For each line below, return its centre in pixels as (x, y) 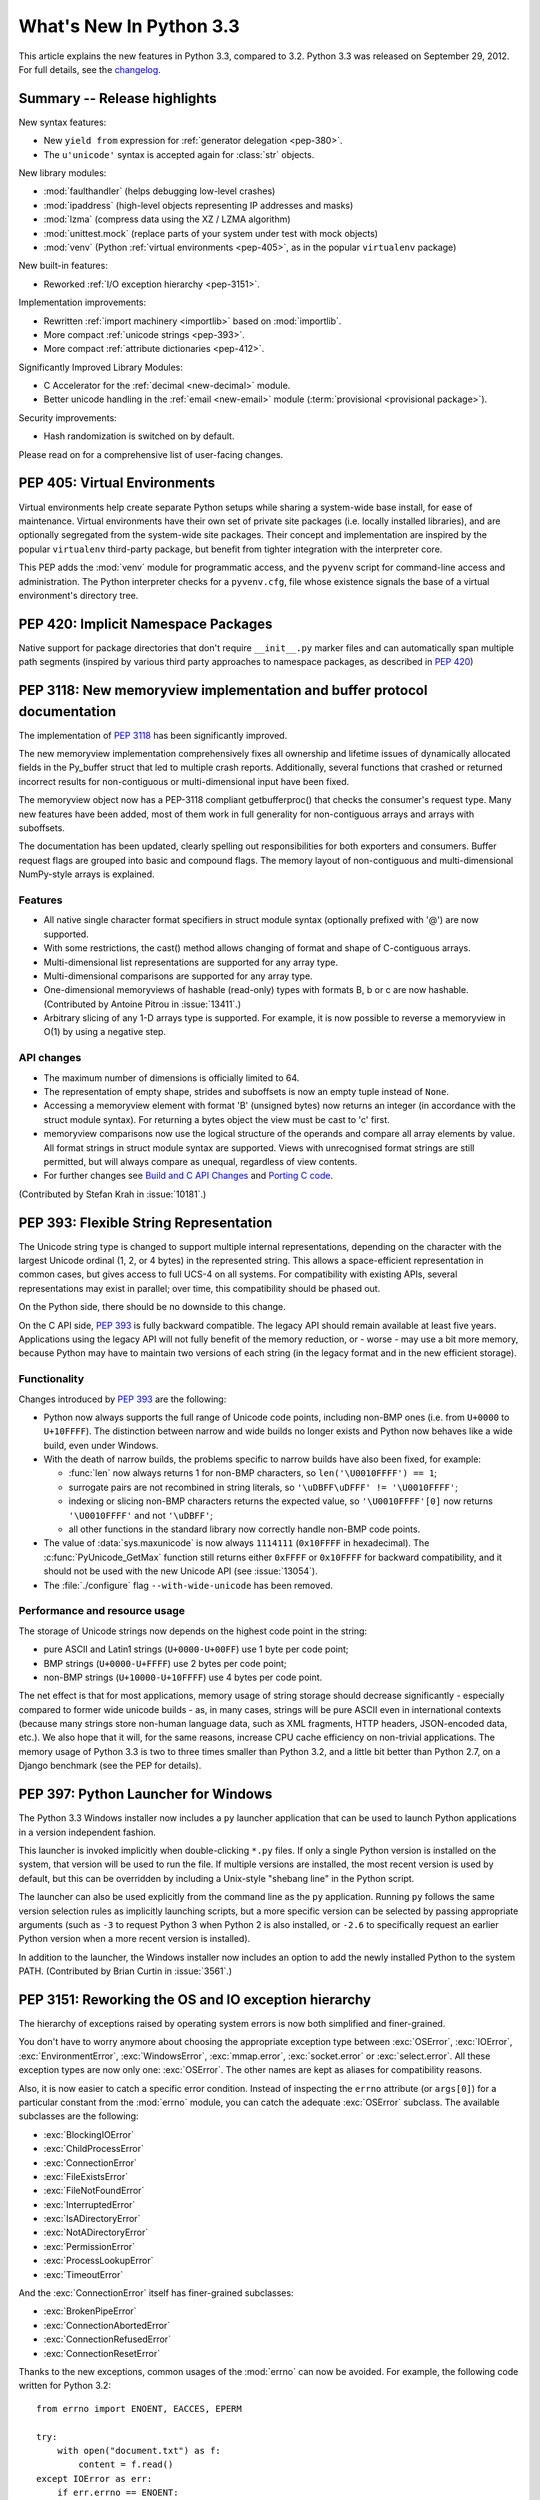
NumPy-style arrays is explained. (86, 874)
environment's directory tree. (78, 595)
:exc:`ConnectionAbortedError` (107, 2325)
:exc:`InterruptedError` (89, 2204)
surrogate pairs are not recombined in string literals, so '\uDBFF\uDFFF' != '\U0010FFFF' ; (263, 1487)
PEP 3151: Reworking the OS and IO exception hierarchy (195, 1999)
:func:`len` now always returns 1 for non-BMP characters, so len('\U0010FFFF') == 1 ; (253, 1473)
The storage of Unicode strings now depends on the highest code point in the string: (193, 1631)
